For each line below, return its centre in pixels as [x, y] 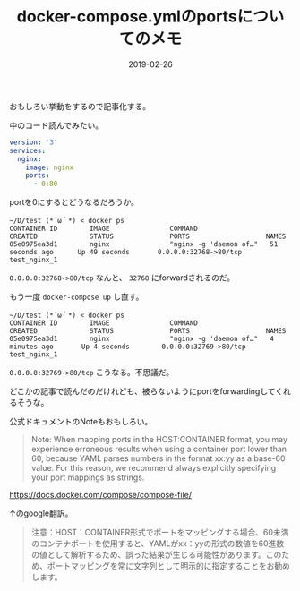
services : [28, 150]
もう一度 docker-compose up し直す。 [77, 297]
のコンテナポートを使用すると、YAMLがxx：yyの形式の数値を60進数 [158, 544]
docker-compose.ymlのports [127, 17]
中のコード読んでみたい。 [56, 125]
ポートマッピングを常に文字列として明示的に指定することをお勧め [169, 566]
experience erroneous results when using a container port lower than [159, 449]
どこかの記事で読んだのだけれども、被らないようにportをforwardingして [142, 391]
